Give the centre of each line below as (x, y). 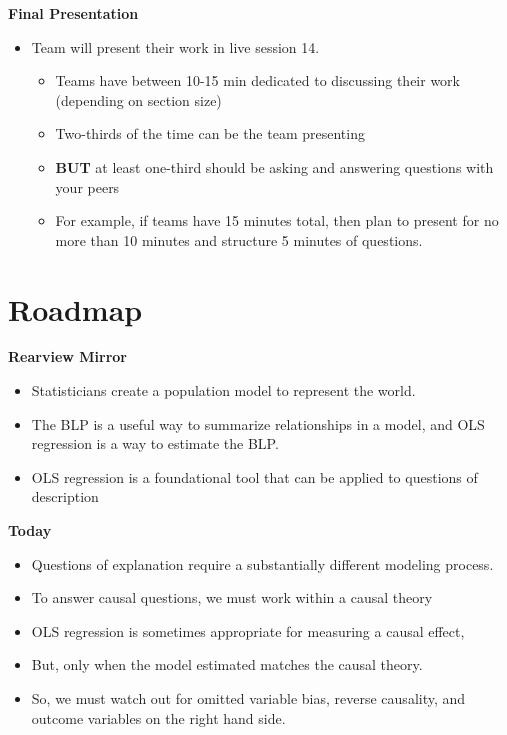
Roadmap (75, 308)
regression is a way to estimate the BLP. (155, 443)
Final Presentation (73, 13)
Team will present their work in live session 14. (175, 46)
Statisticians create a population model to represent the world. (223, 390)
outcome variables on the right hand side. (158, 717)
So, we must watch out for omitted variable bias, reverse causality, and (248, 698)
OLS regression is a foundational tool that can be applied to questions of (254, 476)
